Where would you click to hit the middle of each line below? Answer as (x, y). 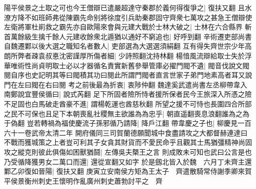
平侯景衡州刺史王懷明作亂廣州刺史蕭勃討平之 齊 (83, 180)
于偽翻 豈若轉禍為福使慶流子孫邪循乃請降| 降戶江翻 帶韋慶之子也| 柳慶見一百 (128, 123)
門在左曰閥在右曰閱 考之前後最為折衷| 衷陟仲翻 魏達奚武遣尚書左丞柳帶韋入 (126, 84)
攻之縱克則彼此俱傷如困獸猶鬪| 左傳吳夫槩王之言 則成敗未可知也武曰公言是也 (128, 151)
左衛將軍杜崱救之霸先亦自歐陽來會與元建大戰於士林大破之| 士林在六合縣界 (123, 27)
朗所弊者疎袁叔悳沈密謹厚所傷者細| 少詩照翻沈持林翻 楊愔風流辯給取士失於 (125, 55)
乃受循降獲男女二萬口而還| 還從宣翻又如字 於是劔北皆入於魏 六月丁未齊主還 (128, 161)
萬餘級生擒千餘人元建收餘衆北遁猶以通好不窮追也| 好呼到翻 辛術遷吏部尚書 (131, 36)
